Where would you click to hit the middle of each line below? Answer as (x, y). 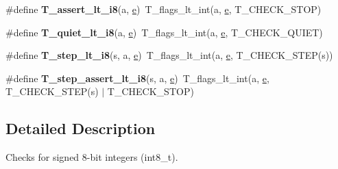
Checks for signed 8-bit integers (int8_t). (92, 157)
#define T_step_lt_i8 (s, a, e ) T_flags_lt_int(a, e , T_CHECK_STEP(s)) (169, 55)
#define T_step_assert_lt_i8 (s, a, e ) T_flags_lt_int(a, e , (137, 78)
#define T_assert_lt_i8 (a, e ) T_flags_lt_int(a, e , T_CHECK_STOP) (164, 9)
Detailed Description (81, 128)
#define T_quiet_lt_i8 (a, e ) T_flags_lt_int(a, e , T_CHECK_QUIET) (164, 32)
